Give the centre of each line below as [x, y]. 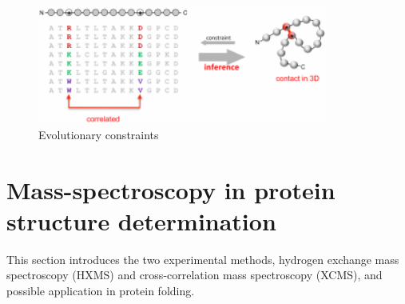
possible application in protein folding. [101, 291]
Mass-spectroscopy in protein [171, 189]
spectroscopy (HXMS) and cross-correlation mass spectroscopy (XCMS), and [195, 275]
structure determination [141, 220]
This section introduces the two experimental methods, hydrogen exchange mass [203, 259]
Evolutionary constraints [99, 134]
